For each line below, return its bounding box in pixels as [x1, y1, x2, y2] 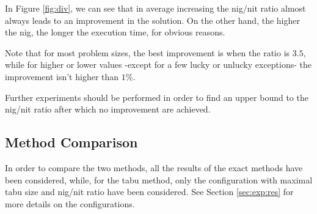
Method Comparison [5, 133, 138, 152]
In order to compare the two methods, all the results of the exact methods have [5, 161, 303, 174]
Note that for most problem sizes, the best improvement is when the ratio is [5, 46, 290, 59]
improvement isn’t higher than [5, 70, 119, 83]
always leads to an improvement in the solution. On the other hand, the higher [5, 13, 300, 26]
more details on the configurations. [5, 197, 135, 210]
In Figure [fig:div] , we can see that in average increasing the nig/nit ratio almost [5, 2, 306, 14]
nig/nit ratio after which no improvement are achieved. [5, 103, 211, 116]
